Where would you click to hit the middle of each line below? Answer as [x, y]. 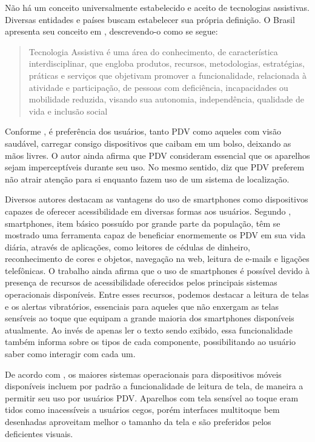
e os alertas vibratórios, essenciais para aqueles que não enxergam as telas [142, 306]
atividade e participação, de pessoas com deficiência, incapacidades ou [158, 87]
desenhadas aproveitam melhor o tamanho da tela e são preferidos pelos [138, 421]
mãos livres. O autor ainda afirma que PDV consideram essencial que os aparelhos [157, 155]
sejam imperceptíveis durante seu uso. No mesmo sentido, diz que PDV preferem [155, 167]
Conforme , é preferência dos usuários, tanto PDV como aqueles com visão [143, 131]
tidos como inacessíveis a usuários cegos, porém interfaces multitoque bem [142, 410]
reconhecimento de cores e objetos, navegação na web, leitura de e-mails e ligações [157, 259]
